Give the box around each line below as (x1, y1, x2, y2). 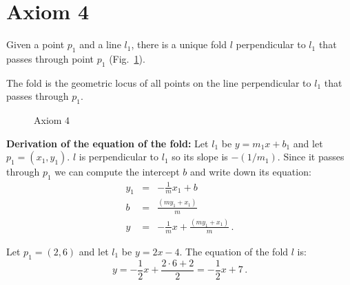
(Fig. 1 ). (109, 51, 145, 65)
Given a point (6, 37, 65, 52)
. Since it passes (277, 149, 344, 164)
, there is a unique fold (131, 37, 227, 52)
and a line (79, 37, 121, 52)
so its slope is (172, 149, 228, 164)
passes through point (6, 51, 94, 65)
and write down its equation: (189, 165, 311, 179)
